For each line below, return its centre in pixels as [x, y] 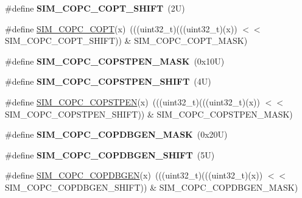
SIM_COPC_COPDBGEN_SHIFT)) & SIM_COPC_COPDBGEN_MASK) [152, 187]
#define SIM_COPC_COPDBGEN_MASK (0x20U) [116, 134]
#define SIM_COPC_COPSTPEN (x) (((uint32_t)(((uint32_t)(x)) [132, 101]
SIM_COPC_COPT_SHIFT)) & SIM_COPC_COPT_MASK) [126, 41]
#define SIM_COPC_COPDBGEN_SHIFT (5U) [110, 154]
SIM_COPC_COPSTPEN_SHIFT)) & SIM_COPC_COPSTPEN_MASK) [149, 114]
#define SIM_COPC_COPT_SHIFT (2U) [95, 8]
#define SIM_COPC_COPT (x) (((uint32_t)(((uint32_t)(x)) [121, 28]
